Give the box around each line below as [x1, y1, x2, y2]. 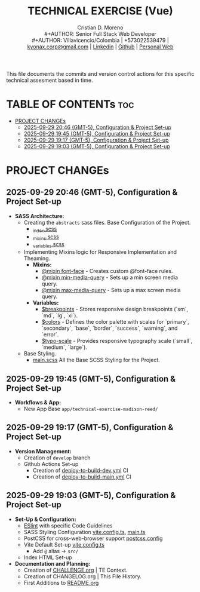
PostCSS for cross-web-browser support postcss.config [23, 535, 163, 542]
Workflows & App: [14, 399, 61, 406]
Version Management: [14, 447, 72, 455]
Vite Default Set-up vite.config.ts [23, 541, 104, 548]
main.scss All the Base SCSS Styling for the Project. [32, 357, 160, 364]
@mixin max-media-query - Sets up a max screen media [41, 287, 181, 294]
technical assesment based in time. [6, 76, 93, 84]
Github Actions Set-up [23, 460, 79, 467]
